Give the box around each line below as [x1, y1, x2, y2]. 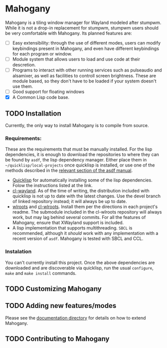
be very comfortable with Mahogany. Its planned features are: [5, 30, 132, 36]
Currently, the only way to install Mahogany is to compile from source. [5, 122, 149, 128]
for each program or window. [12, 51, 72, 56]
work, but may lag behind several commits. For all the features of [12, 214, 146, 220]
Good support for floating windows [12, 88, 85, 95]
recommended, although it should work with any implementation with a [12, 230, 159, 236]
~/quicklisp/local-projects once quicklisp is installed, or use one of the [5, 162, 155, 168]
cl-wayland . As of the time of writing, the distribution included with [12, 188, 150, 194]
